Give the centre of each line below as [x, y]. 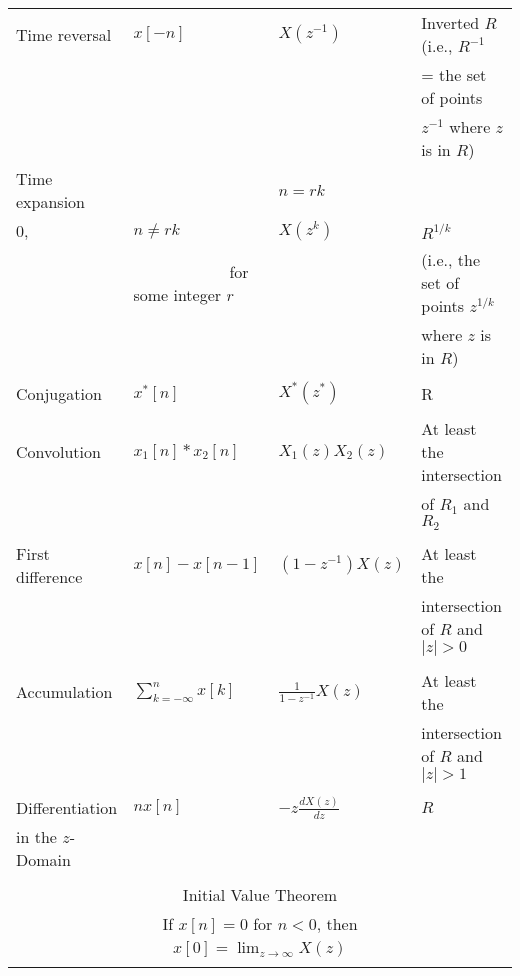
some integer [177, 294]
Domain [43, 859]
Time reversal [64, 34]
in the [36, 836]
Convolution [58, 451]
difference [49, 576]
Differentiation [67, 807]
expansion [50, 201]
